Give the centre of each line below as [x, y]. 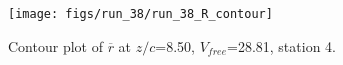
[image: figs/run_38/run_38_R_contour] [140, 14]
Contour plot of [55, 45]
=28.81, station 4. [281, 45]
